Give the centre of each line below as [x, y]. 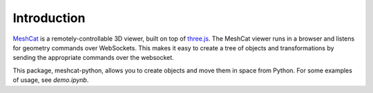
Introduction [49, 18]
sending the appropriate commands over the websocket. [93, 58]
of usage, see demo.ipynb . [51, 80]
